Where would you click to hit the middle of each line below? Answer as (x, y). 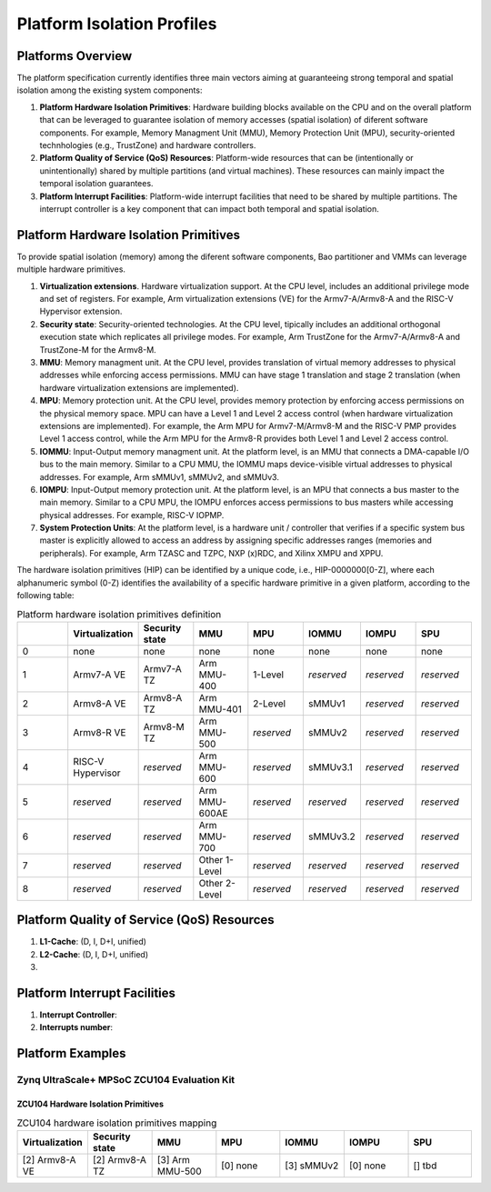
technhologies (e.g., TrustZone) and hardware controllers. (148, 145)
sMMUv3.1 (331, 766)
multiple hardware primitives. (71, 269)
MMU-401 (220, 709)
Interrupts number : (76, 1027)
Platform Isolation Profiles (117, 24)
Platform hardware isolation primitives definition (119, 614)
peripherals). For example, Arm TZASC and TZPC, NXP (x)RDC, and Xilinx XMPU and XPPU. (211, 553)
